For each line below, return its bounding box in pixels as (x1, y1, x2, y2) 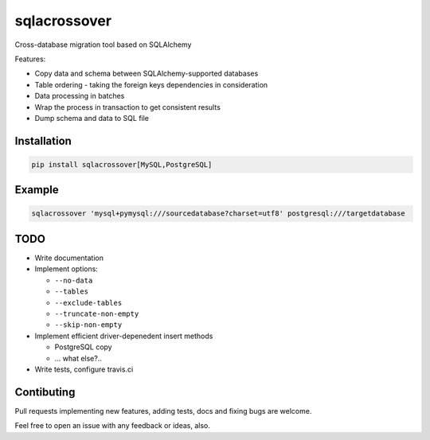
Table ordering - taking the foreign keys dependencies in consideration (34, 80, 268, 89)
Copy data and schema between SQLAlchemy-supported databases (34, 68, 259, 79)
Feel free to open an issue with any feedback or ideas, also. (14, 421, 210, 430)
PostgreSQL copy (54, 342, 112, 352)
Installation (14, 134, 72, 147)
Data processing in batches (34, 92, 125, 101)
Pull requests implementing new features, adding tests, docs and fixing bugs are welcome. (14, 406, 312, 415)
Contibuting (14, 385, 76, 399)
